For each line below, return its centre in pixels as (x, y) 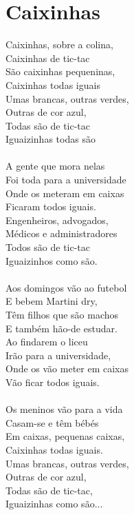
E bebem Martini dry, (52, 301)
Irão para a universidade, (58, 355)
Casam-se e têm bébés (52, 422)
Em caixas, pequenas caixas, (65, 436)
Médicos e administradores (62, 233)
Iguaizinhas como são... (54, 504)
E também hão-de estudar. (62, 328)
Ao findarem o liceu (47, 342)
